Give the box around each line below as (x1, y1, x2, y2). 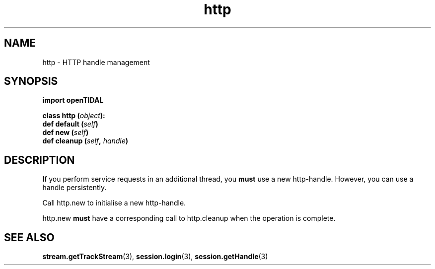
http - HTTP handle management (42, 58, 150, 67)
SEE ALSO (4, 231, 55, 244)
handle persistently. (42, 183, 107, 192)
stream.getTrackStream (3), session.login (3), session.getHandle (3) (42, 252, 268, 261)
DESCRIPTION (4, 153, 75, 166)
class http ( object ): (42, 111, 105, 120)
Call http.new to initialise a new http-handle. (42, 199, 186, 207)
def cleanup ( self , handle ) (42, 136, 129, 145)
